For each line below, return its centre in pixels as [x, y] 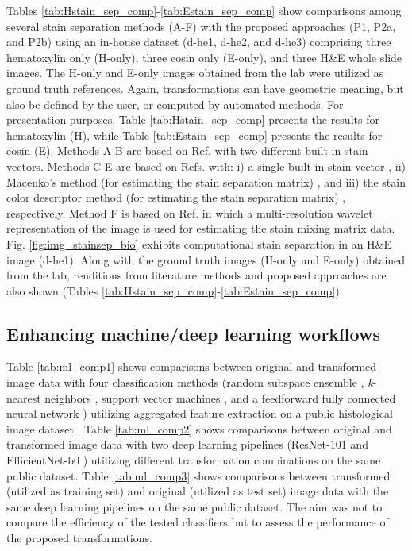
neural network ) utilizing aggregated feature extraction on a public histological [200, 413]
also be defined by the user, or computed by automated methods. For [175, 104]
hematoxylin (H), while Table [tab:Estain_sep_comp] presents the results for [194, 135]
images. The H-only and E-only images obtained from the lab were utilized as [195, 73]
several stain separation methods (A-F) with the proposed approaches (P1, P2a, [201, 26]
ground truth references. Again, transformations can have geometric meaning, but [205, 88]
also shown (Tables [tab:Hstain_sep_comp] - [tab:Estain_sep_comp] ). [175, 290]
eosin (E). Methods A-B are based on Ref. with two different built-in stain [187, 150]
